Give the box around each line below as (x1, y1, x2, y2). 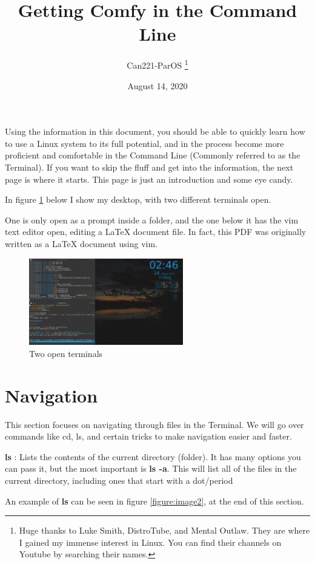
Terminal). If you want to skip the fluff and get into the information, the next (5, 160, 294, 173)
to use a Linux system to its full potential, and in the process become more (5, 137, 284, 149)
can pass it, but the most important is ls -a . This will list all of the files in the (5, 462, 297, 475)
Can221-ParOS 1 (127, 57, 188, 71)
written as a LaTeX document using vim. (5, 237, 157, 250)
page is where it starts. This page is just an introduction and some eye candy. (5, 172, 293, 185)
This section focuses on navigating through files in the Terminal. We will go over (5, 418, 304, 430)
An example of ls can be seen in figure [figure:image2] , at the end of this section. (5, 494, 304, 507)
